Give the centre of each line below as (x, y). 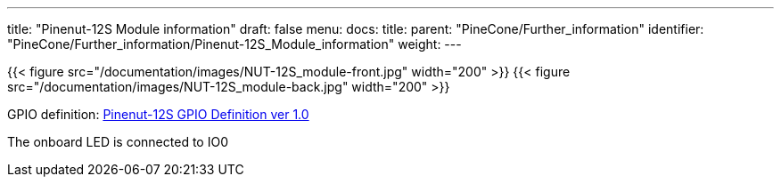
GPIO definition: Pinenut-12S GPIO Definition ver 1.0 (158, 114)
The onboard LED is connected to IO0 (118, 142)
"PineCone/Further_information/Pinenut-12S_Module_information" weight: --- (234, 44)
